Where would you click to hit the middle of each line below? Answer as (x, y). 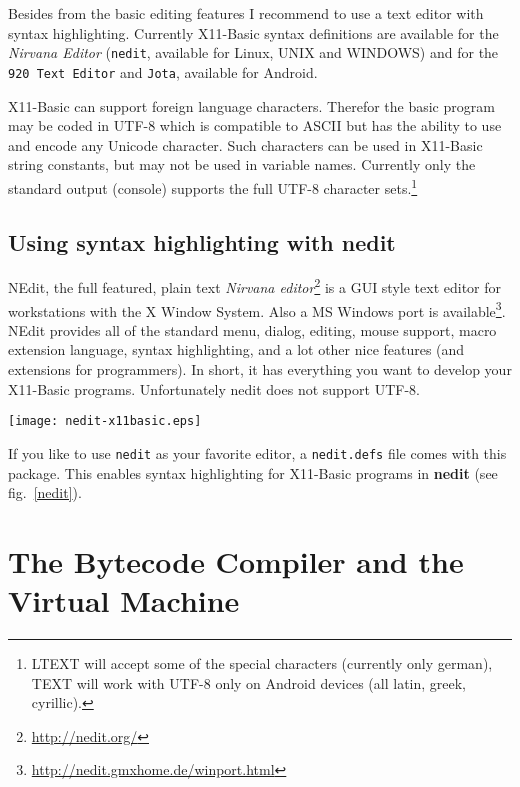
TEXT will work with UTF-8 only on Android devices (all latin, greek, (249, 682)
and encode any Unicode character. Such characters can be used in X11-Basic (245, 144)
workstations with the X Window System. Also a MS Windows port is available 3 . (257, 309)
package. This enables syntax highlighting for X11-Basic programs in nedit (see (253, 472)
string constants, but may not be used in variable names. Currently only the (242, 164)
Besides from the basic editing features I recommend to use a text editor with (246, 13)
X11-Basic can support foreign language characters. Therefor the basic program (251, 105)
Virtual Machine (124, 600)
